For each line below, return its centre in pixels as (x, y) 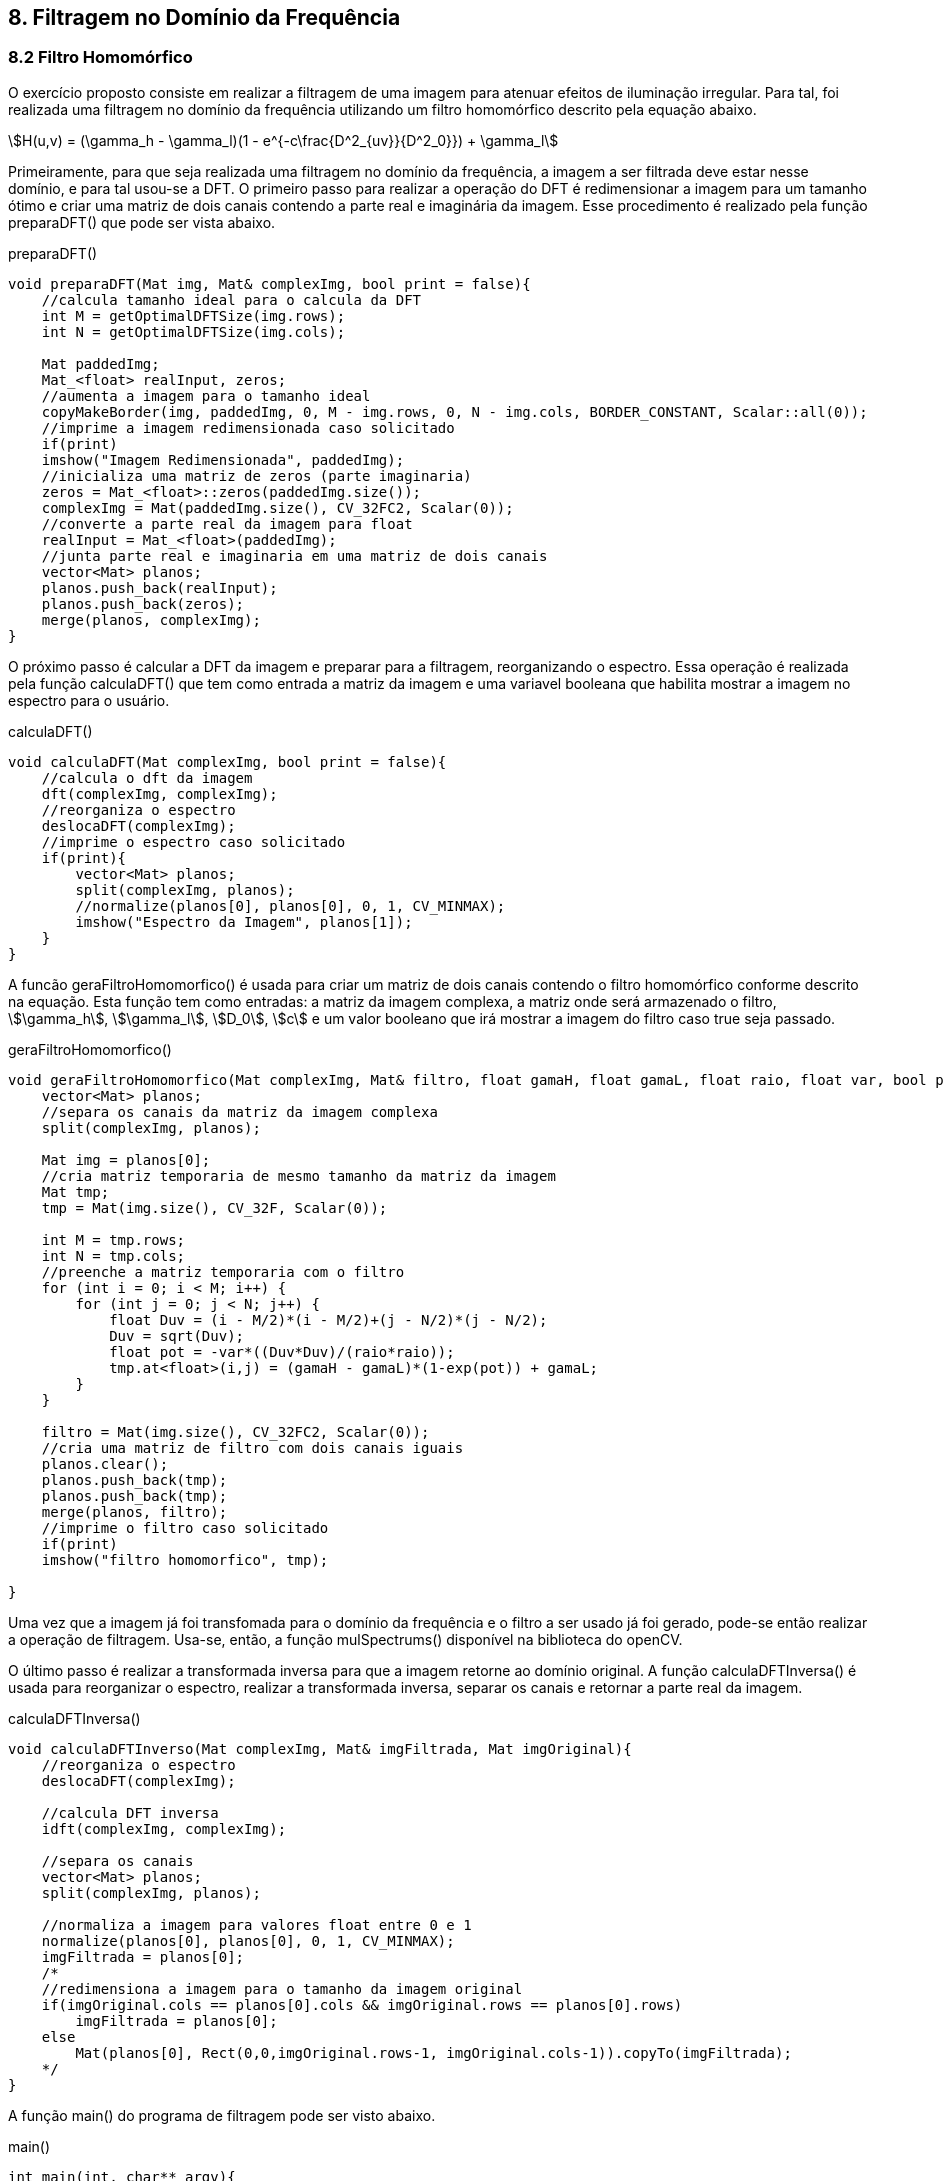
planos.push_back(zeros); (143, 603)
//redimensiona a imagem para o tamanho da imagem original (282, 1988)
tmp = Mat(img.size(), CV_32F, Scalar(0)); (214, 1207)
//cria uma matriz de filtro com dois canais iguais (252, 1447)
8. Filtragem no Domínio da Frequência (204, 17)
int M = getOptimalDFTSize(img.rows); (193, 315)
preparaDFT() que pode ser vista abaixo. (142, 222)
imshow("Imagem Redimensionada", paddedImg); (223, 459)
